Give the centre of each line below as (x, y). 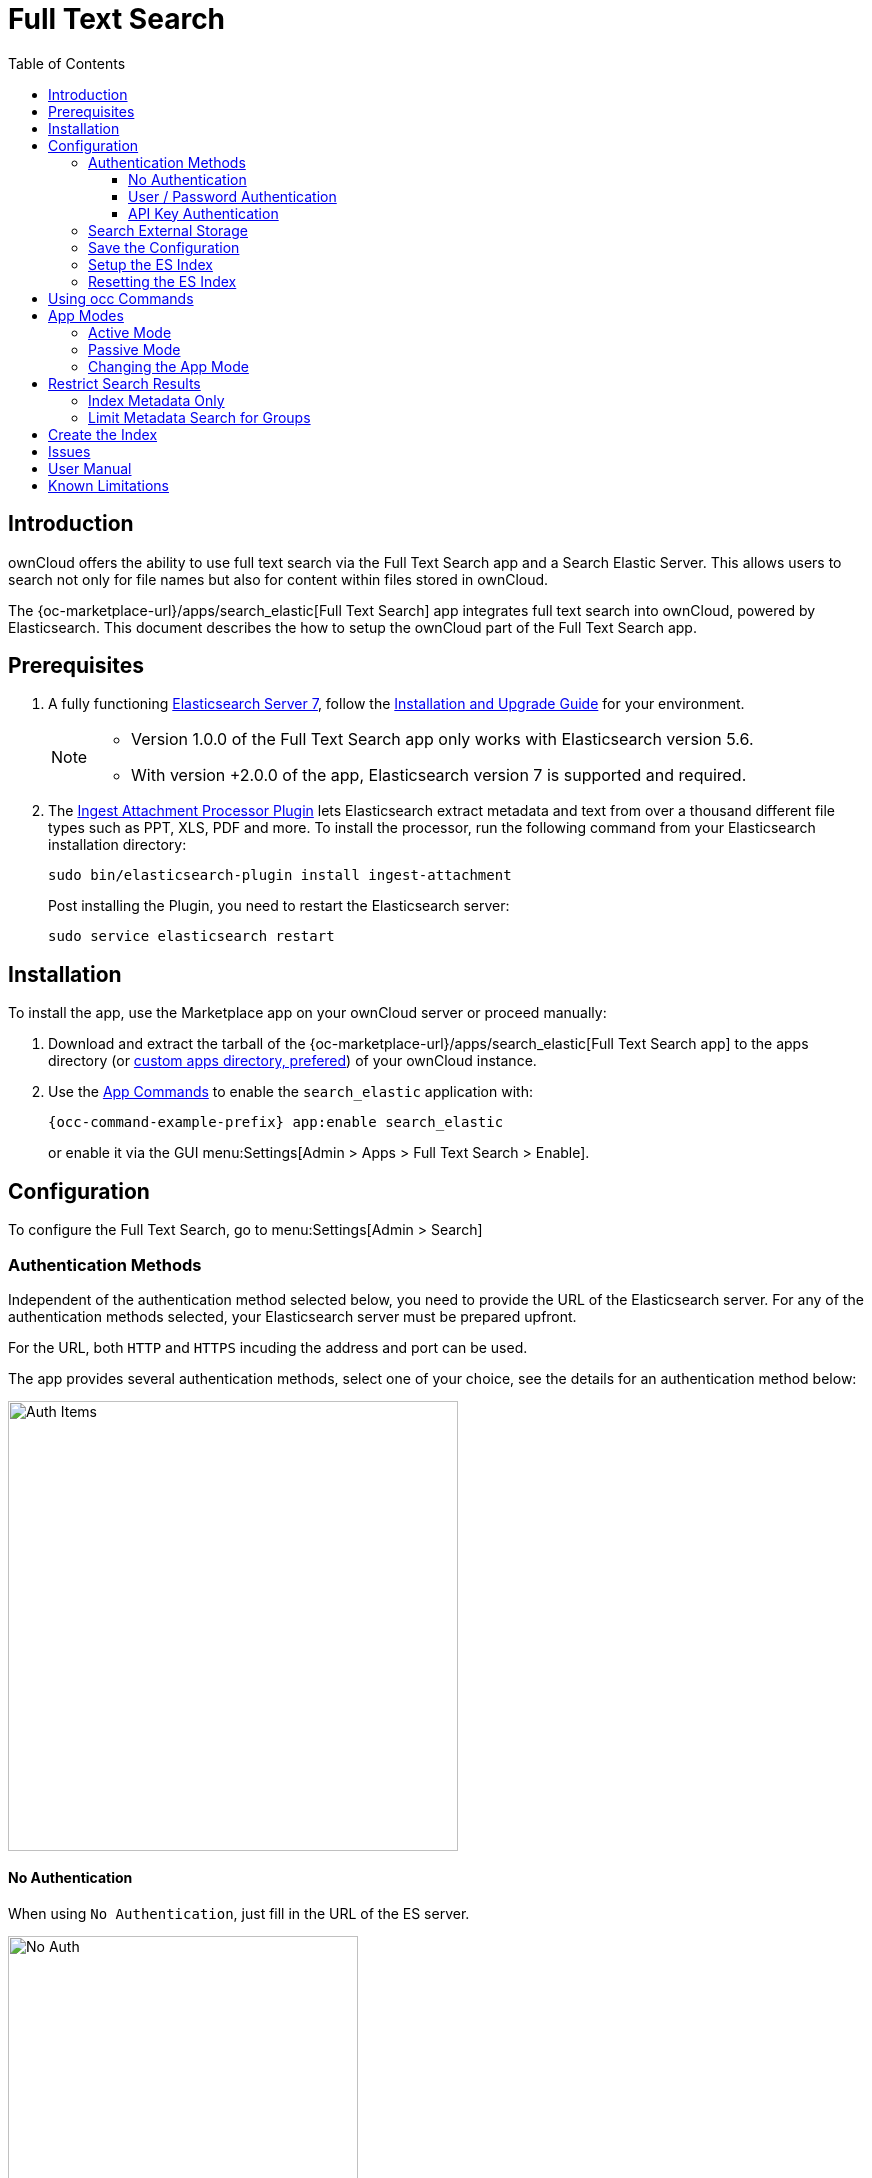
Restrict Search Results (124, 383)
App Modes (86, 315)
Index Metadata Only (156, 400)
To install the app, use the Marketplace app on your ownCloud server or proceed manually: (307, 1013)
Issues (69, 451)
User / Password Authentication (232, 196)
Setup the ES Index (150, 264)
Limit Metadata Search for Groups (199, 417)
